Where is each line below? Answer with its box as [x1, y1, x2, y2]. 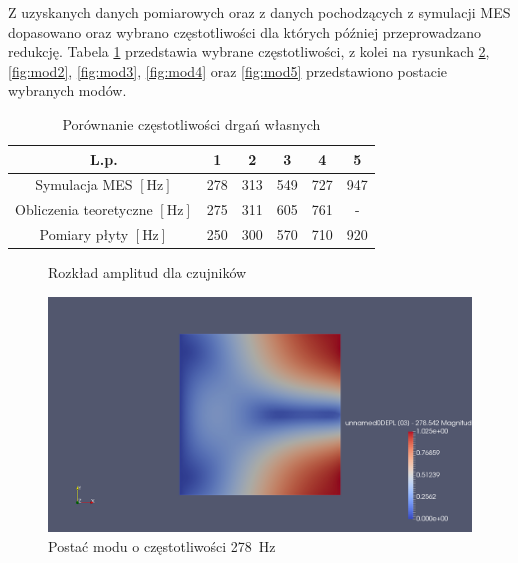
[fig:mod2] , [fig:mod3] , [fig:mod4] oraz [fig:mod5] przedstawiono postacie [8, 60, 448, 81]
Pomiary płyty [39, 224, 129, 245]
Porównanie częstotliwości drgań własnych [62, 113, 321, 134]
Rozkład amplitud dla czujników [48, 262, 247, 283]
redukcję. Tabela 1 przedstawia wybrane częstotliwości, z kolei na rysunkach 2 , [8, 41, 490, 62]
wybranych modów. [8, 80, 127, 101]
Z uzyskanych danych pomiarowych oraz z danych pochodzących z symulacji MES [8, 2, 511, 22]
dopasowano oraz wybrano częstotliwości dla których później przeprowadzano [8, 21, 481, 42]
